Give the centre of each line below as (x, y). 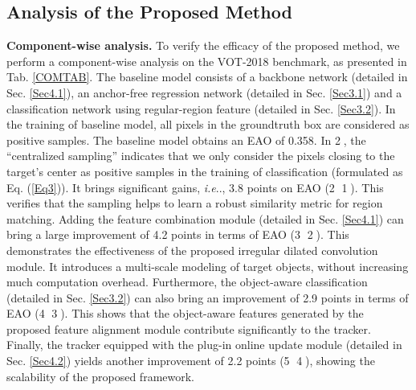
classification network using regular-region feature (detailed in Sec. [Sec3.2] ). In (201, 108)
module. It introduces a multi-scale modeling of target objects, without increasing (208, 266)
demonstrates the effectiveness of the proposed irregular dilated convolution (192, 250)
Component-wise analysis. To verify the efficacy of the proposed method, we (203, 45)
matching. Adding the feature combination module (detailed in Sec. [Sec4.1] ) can (205, 218)
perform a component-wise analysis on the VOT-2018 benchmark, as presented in (207, 61)
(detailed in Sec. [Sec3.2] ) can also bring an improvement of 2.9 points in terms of (208, 297)
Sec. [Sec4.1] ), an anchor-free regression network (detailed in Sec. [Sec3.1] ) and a (204, 92)
